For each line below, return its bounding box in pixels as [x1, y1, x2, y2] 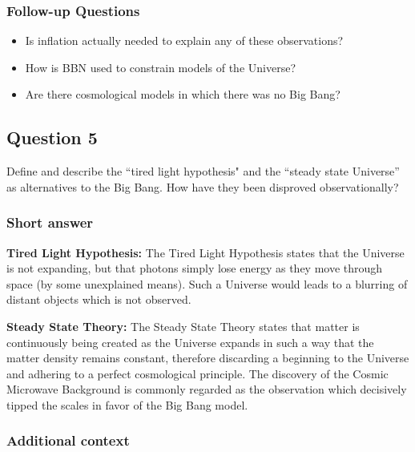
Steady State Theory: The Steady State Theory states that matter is [6, 317, 360, 334]
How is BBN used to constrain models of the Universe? [25, 59, 296, 75]
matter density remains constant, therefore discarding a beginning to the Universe [6, 349, 409, 366]
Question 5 [6, 125, 98, 150]
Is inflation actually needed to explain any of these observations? [25, 32, 344, 49]
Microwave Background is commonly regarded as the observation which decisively [6, 381, 407, 398]
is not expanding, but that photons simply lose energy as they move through [6, 260, 383, 276]
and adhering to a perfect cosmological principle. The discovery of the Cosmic [6, 365, 389, 381]
